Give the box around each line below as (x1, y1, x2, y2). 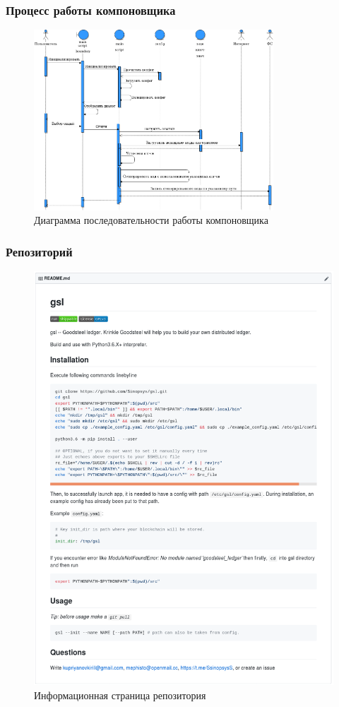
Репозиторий (6, 242, 73, 260)
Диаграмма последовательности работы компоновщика (34, 213, 268, 227)
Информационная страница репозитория (34, 687, 206, 702)
